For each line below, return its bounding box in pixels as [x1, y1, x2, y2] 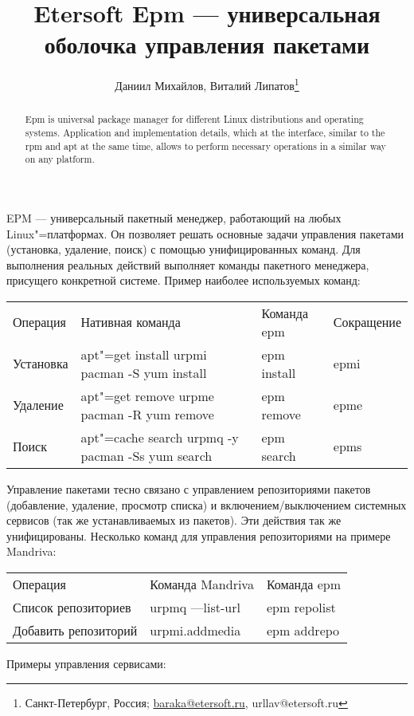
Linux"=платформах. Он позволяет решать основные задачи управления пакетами [6, 225, 404, 242]
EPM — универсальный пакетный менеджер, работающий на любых [6, 209, 342, 226]
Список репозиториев [13, 597, 131, 616]
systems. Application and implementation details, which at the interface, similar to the [25, 126, 385, 140]
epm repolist [266, 597, 336, 616]
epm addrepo [266, 620, 340, 639]
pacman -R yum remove [80, 404, 214, 423]
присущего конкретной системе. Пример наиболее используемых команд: [6, 272, 361, 289]
